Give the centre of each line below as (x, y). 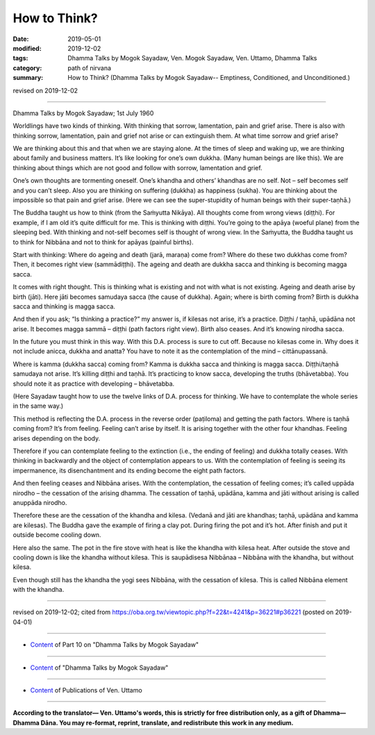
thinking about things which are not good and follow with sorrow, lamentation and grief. (138, 167)
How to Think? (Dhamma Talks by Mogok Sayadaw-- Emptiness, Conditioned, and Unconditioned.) (209, 78)
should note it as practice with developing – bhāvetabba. (94, 383)
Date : (21, 39)
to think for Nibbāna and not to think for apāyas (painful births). (103, 242)
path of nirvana (89, 68)
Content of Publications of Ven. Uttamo (86, 691)
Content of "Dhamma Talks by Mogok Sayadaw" (99, 668)
